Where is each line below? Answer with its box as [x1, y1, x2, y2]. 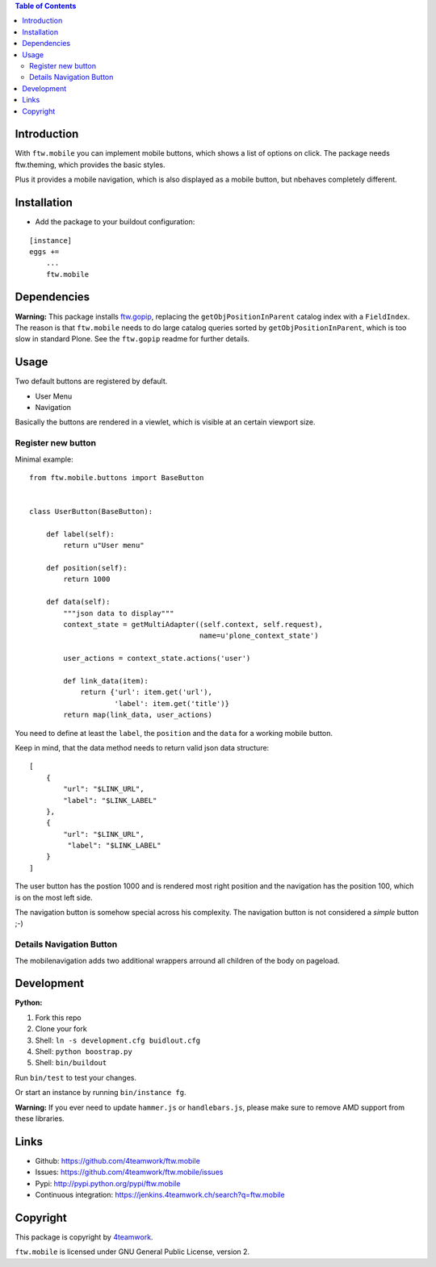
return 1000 [63, 575, 111, 584]
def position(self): [45, 563, 128, 573]
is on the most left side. [15, 893, 93, 902]
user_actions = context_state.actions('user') [63, 654, 251, 663]
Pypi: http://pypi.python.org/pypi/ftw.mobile [35, 1178, 181, 1188]
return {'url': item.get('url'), [80, 688, 213, 697]
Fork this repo [35, 1013, 82, 1022]
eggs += [29, 247, 60, 256]
